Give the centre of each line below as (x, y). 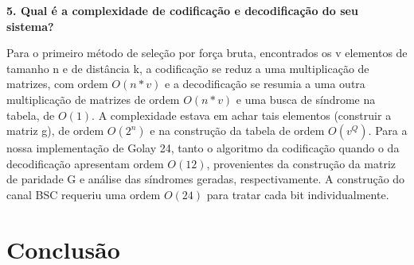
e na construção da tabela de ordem (237, 131)
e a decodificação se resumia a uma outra (265, 84)
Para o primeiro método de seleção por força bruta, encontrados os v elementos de (207, 53)
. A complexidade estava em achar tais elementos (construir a (242, 115)
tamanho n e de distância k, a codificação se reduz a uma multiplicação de (188, 68)
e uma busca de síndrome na (306, 99)
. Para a (388, 131)
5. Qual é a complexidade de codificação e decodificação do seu (182, 10)
